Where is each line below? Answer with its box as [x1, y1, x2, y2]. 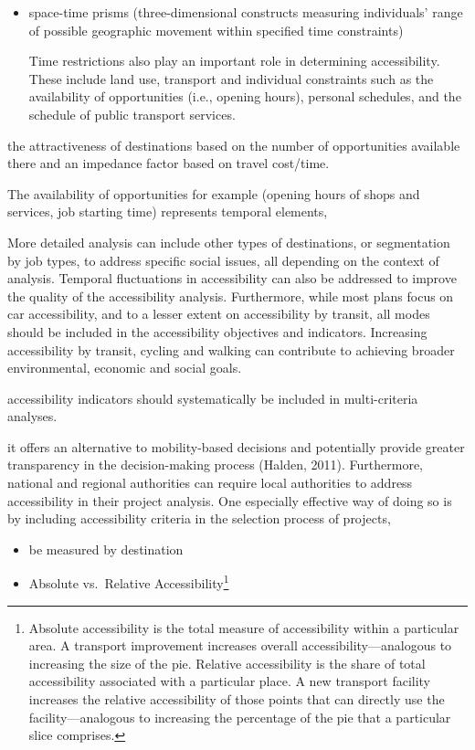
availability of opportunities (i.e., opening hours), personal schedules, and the [28, 87, 461, 106]
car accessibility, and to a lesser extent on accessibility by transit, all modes [7, 304, 430, 323]
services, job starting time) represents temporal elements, [7, 202, 328, 221]
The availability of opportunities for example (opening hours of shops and [7, 184, 420, 203]
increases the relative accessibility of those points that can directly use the [28, 690, 445, 709]
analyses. [7, 407, 58, 426]
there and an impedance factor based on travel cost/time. [7, 153, 330, 173]
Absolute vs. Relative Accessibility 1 [28, 571, 229, 593]
